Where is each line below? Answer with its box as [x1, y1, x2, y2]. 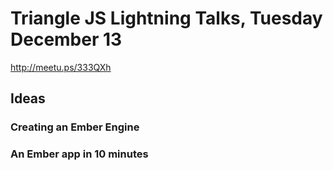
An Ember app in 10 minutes [10, 147, 149, 161]
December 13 [10, 28, 123, 51]
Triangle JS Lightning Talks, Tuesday [10, 7, 323, 30]
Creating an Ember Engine [10, 120, 140, 134]
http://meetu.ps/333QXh [10, 61, 112, 73]
